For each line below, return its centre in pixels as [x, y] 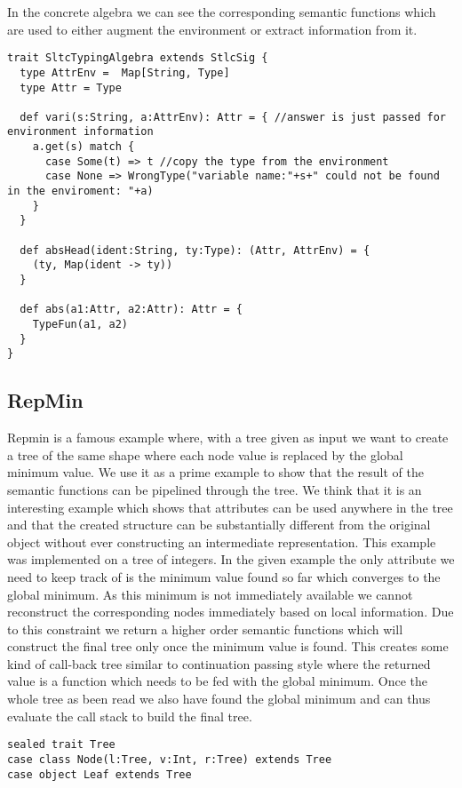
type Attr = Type [71, 88]
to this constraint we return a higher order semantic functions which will [205, 629]
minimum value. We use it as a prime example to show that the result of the [215, 472]
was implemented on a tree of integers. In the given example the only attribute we [231, 559]
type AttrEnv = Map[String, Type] [125, 72]
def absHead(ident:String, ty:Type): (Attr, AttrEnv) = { [195, 250]
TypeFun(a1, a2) [80, 324]
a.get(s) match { [84, 147]
